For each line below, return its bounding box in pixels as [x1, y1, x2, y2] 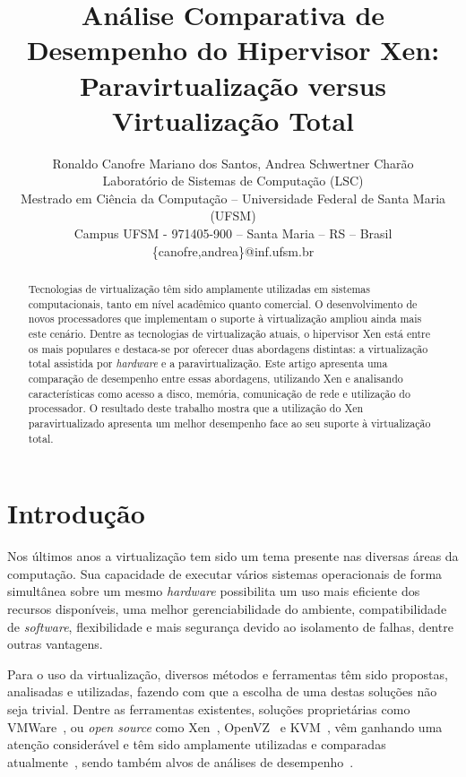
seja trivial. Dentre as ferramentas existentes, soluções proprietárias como [7, 699, 410, 718]
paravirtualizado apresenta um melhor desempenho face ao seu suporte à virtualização [28, 415, 431, 430]
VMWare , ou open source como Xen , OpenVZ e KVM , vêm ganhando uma [7, 717, 443, 736]
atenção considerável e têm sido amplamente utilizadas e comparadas [7, 735, 386, 754]
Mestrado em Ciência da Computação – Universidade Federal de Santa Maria [20, 188, 446, 207]
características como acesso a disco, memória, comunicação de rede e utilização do [28, 385, 410, 401]
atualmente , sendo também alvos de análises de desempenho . [7, 752, 354, 771]
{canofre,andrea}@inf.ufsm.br [151, 241, 315, 260]
